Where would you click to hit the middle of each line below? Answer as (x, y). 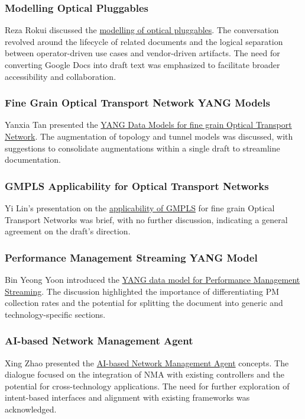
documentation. (33, 159)
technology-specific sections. (55, 314)
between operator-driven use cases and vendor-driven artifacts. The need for (142, 53)
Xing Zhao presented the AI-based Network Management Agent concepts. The (147, 362)
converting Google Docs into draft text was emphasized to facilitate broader (142, 65)
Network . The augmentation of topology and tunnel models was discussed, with (149, 136)
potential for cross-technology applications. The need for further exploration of (147, 386)
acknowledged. (31, 409)
